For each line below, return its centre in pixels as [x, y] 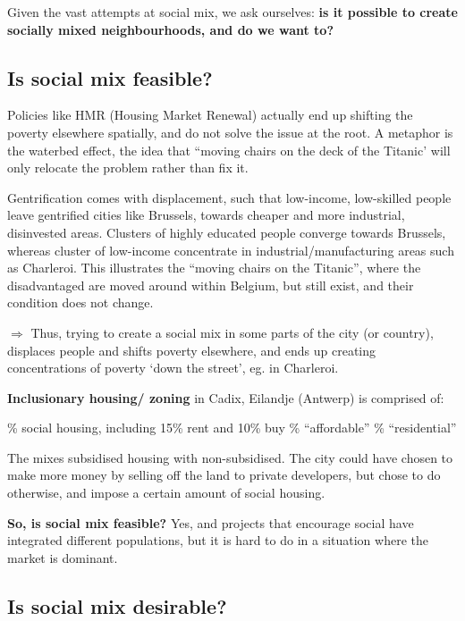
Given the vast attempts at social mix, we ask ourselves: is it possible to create [232, 12]
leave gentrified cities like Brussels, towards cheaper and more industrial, [206, 215]
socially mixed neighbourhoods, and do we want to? [170, 29]
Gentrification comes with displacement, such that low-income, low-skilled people [229, 197]
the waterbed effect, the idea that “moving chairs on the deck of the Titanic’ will [229, 150]
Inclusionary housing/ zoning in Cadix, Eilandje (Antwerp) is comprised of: [226, 397]
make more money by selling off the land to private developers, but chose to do [224, 475]
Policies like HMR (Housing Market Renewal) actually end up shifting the [210, 115]
